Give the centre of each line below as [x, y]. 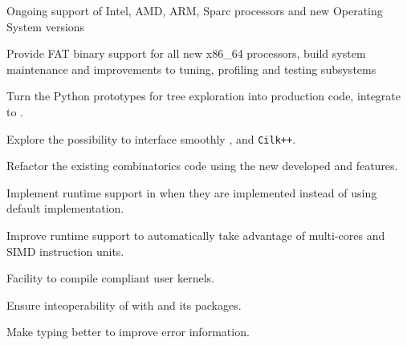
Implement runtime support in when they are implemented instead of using [192, 192]
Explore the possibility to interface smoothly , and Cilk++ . [151, 138]
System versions [46, 26]
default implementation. [65, 208]
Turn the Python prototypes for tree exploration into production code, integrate [204, 96]
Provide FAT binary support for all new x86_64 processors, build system [186, 53]
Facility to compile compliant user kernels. [111, 278]
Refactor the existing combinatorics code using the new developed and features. [202, 166]
